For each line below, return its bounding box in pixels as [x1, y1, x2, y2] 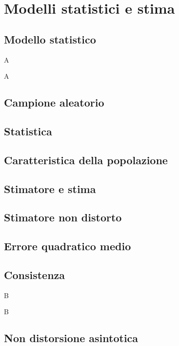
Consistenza [4, 267, 65, 282]
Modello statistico [4, 31, 96, 46]
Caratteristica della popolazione [4, 152, 168, 167]
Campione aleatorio [4, 95, 104, 110]
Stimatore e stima [4, 181, 96, 196]
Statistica [4, 123, 52, 138]
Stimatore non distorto [4, 210, 122, 225]
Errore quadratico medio [4, 238, 131, 254]
